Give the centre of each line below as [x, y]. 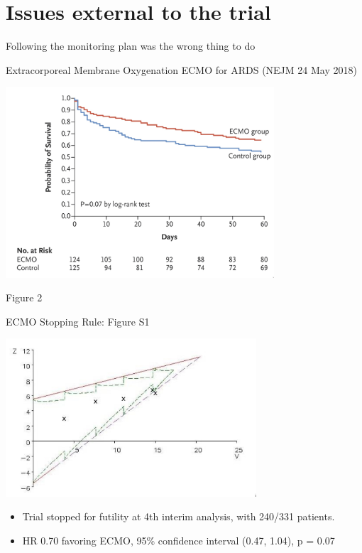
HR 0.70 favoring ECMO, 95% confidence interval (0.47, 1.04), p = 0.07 [179, 540]
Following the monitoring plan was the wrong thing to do [131, 46]
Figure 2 [24, 297]
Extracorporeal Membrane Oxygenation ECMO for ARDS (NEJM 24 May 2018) [181, 69]
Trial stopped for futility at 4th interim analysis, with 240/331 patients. [179, 516]
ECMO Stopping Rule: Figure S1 [78, 321]
